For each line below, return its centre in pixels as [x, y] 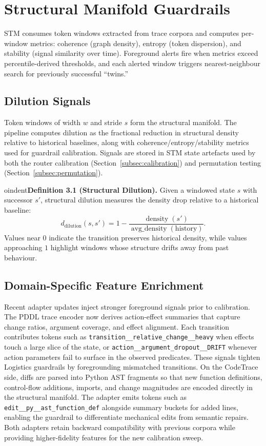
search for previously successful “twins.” [66, 73]
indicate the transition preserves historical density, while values [148, 237]
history [186, 228]
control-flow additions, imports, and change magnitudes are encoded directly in [128, 387]
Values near [22, 237]
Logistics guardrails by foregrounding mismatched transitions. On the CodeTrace [131, 367]
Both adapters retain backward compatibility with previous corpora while [120, 427]
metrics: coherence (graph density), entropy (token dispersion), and [136, 43]
